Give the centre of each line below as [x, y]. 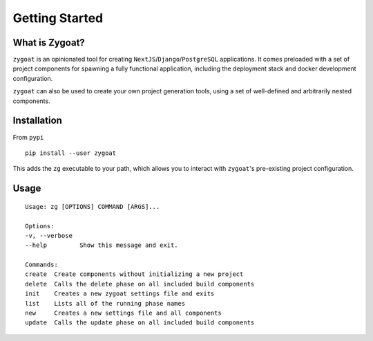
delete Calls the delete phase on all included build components [140, 284]
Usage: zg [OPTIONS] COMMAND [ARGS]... [93, 206]
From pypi [28, 137]
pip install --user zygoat [71, 153]
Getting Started [58, 18]
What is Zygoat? [49, 43]
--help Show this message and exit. [102, 245]
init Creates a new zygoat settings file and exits [120, 294]
